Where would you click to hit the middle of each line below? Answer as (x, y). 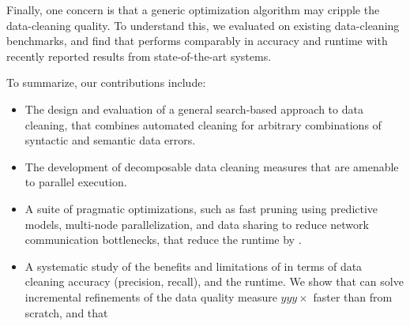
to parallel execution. (76, 182)
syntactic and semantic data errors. (110, 140)
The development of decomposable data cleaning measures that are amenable (212, 166)
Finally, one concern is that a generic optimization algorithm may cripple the (193, 9)
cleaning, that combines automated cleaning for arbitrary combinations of (203, 124)
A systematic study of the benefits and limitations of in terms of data (194, 266)
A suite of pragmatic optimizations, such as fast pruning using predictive (201, 208)
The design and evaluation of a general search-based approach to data (194, 109)
